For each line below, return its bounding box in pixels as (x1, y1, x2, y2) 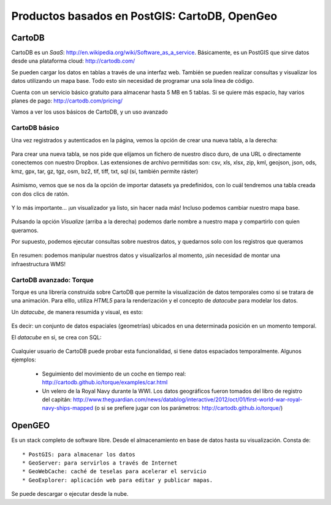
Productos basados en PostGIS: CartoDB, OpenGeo (11, 9, 278, 23)
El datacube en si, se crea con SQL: (11, 333, 102, 341)
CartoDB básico (11, 123, 59, 132)
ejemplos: (11, 356, 36, 363)
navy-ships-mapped (42, 404, 94, 412)
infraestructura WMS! (11, 260, 66, 268)
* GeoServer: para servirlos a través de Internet (22, 459, 178, 466)
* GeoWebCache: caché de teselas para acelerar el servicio (22, 468, 207, 475)
